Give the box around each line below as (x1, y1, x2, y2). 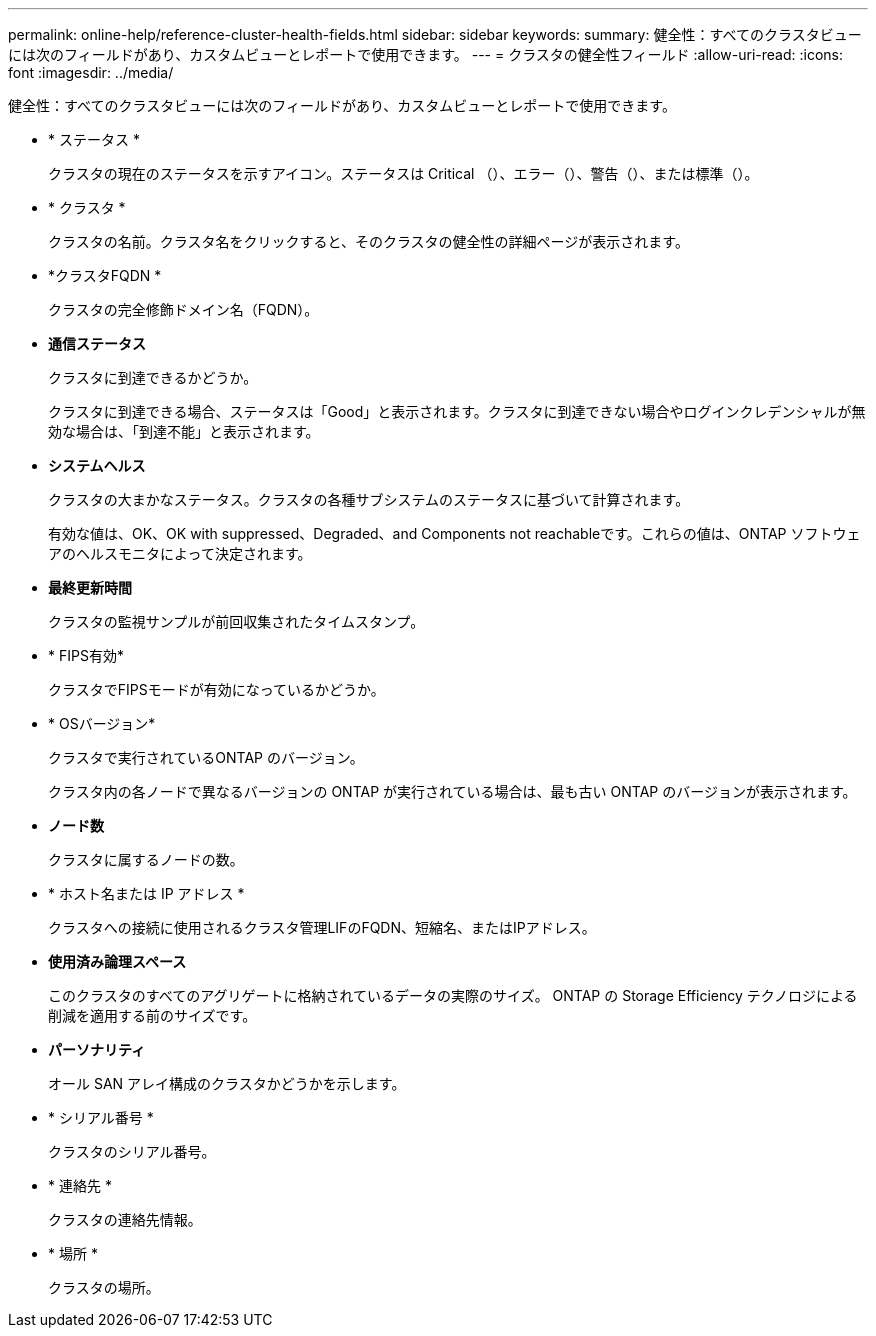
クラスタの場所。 (48, 1279, 160, 1296)
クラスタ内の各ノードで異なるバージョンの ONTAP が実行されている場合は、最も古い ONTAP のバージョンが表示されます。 (48, 783, 857, 800)
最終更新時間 (48, 579, 132, 596)
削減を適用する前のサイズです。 (48, 1007, 257, 1024)
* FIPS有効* (48, 647, 124, 664)
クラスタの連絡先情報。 (48, 1211, 202, 1228)
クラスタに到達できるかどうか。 (48, 369, 258, 386)
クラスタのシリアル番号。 (48, 1143, 216, 1160)
